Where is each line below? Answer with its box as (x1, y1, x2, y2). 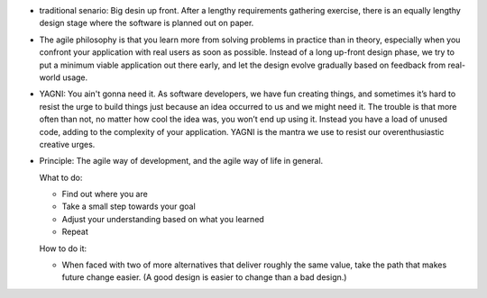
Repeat (61, 226, 89, 238)
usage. (61, 72, 88, 83)
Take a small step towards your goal (61, 201, 196, 212)
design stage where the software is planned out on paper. (39, 18, 254, 29)
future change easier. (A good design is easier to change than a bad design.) (61, 272, 347, 283)
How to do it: (39, 243, 87, 254)
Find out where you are (61, 189, 148, 200)
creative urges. (39, 139, 96, 149)
